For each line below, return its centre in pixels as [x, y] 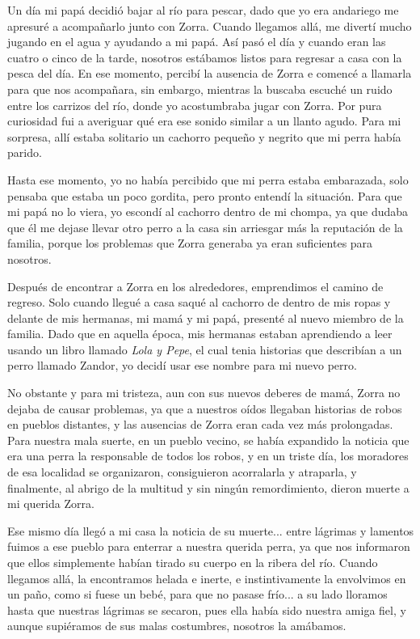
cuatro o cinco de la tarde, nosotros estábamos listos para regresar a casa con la [205, 57]
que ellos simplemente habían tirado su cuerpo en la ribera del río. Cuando [193, 562]
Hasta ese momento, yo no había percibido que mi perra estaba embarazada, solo [208, 179]
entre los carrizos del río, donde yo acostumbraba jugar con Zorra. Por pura [195, 105]
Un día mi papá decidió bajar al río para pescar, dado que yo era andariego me [203, 10]
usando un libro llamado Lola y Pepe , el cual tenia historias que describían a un [205, 349]
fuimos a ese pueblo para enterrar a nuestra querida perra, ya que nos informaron [209, 546]
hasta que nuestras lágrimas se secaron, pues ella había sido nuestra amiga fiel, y [207, 609]
